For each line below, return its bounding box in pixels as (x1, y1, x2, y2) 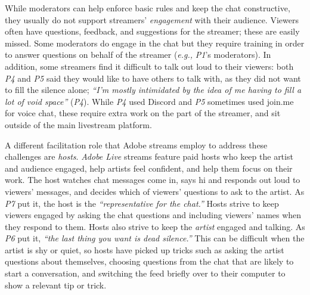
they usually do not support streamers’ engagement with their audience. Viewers (5, 13, 299, 26)
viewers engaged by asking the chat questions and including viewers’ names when (5, 209, 302, 221)
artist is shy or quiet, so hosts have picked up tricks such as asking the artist (5, 243, 284, 256)
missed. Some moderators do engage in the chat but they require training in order (5, 36, 305, 49)
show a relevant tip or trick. (5, 278, 107, 291)
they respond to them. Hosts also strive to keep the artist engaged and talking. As (5, 220, 305, 232)
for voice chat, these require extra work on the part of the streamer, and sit (5, 107, 281, 119)
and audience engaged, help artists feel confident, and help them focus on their (5, 162, 293, 174)
